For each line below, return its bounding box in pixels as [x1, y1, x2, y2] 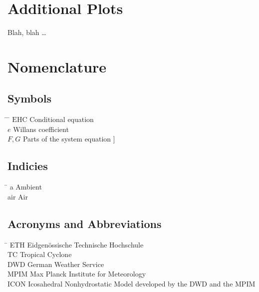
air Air [7, 191, 28, 201]
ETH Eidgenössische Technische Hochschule [9, 239, 144, 249]
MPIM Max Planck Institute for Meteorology [7, 268, 146, 279]
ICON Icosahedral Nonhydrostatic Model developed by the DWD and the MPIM [7, 278, 256, 289]
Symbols [7, 90, 52, 106]
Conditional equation [29, 114, 94, 124]
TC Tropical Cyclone [7, 249, 72, 259]
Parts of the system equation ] [22, 133, 115, 144]
